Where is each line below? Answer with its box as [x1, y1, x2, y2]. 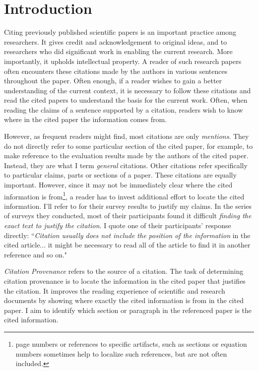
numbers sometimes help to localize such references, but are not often [15, 348, 227, 359]
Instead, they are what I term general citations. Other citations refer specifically [4, 160, 248, 170]
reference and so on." [4, 249, 67, 259]
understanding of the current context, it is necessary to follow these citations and [4, 85, 251, 95]
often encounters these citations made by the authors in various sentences [4, 65, 228, 76]
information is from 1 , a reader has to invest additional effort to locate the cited [4, 189, 245, 201]
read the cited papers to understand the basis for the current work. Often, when [4, 95, 248, 105]
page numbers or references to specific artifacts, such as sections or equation [15, 339, 247, 349]
